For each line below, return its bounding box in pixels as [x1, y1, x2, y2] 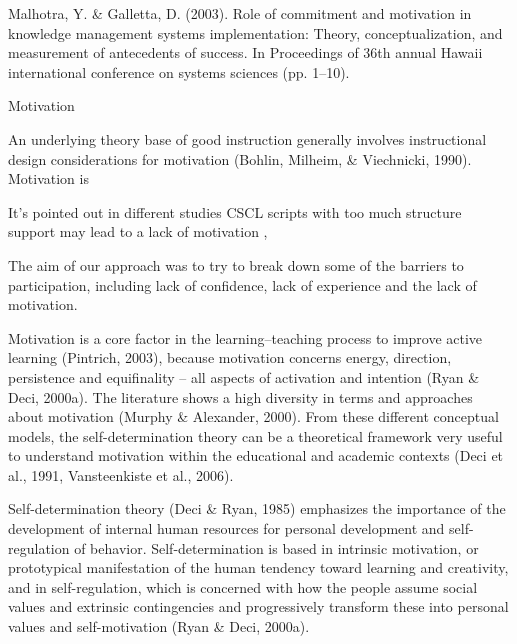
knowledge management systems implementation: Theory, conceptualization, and [8, 22, 503, 43]
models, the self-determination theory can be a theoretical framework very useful [8, 425, 503, 446]
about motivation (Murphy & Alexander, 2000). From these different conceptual [8, 406, 499, 427]
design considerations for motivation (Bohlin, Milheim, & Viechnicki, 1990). [8, 148, 472, 169]
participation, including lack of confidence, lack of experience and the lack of [8, 274, 477, 295]
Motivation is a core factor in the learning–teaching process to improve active [8, 327, 483, 348]
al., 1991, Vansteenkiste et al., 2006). [8, 464, 234, 485]
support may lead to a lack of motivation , [8, 221, 268, 242]
